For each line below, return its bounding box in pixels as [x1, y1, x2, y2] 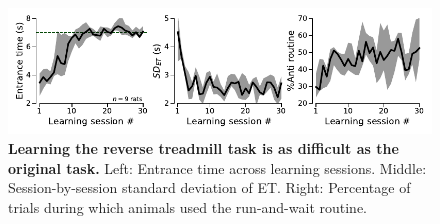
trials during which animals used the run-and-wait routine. [8, 196, 367, 217]
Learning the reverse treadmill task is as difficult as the [8, 137, 399, 158]
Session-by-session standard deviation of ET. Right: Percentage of [8, 177, 411, 198]
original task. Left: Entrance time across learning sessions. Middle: [8, 157, 427, 178]
